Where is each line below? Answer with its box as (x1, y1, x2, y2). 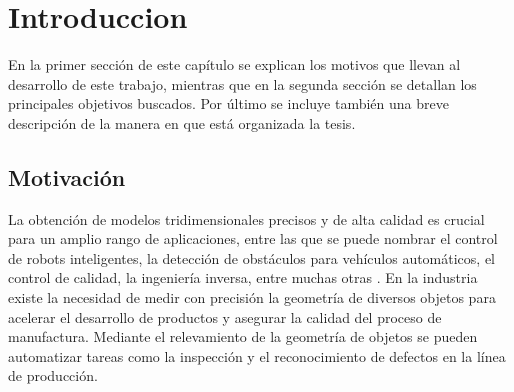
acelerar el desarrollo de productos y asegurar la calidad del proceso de (8, 306, 442, 327)
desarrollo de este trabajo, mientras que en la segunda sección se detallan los (8, 73, 477, 94)
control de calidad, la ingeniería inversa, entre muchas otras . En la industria (8, 267, 478, 288)
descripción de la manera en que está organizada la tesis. (8, 112, 356, 133)
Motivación (8, 161, 126, 192)
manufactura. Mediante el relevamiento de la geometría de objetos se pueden (8, 326, 478, 347)
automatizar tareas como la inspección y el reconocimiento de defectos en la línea (8, 345, 506, 366)
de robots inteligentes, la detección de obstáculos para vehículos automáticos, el (8, 247, 496, 268)
